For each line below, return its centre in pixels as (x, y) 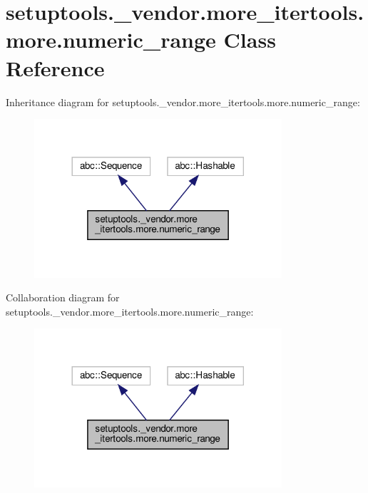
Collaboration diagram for (63, 297)
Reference (55, 67)
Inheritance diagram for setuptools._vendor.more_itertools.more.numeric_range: (183, 102)
